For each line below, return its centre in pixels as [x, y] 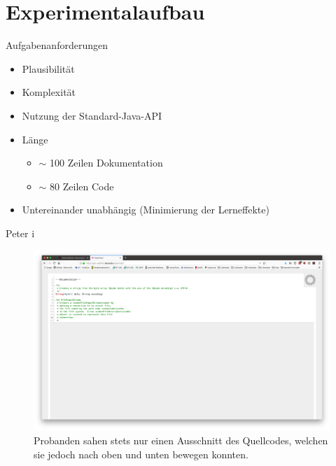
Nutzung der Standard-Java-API [92, 115]
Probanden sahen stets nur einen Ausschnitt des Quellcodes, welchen [181, 440]
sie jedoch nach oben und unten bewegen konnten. [141, 454]
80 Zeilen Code [82, 186]
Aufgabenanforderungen [57, 45]
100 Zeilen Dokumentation [106, 163]
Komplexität [49, 92]
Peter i [20, 233]
